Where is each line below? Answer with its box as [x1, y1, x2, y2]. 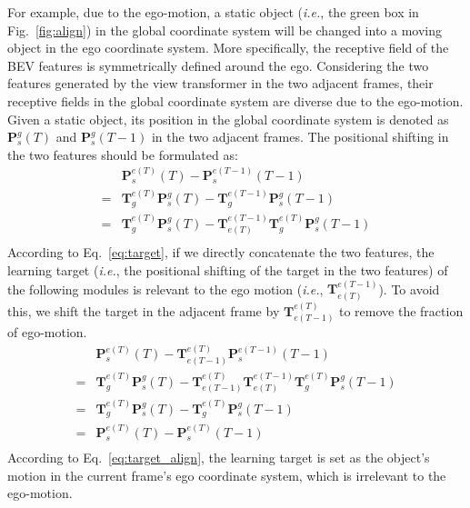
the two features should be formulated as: [7, 144, 238, 164]
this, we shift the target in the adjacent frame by [7, 301, 280, 320]
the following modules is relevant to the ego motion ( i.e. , [7, 279, 324, 298]
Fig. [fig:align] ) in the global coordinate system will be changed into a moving [7, 20, 442, 39]
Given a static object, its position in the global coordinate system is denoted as [7, 109, 449, 128]
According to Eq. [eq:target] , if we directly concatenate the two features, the [7, 243, 435, 262]
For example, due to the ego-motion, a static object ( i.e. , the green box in [7, 3, 419, 21]
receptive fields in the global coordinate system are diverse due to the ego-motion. [7, 91, 464, 110]
